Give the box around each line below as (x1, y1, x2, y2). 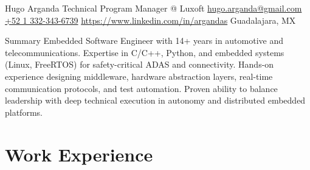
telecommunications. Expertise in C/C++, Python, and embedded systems (5, 46, 284, 58)
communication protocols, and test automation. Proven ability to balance (5, 82, 278, 94)
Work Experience (5, 141, 153, 166)
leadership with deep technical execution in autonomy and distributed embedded (5, 94, 306, 107)
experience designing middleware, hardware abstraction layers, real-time (5, 69, 273, 82)
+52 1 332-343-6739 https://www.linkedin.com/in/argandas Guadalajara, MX (5, 13, 296, 26)
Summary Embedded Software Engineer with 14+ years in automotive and (5, 34, 283, 47)
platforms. (5, 105, 43, 118)
